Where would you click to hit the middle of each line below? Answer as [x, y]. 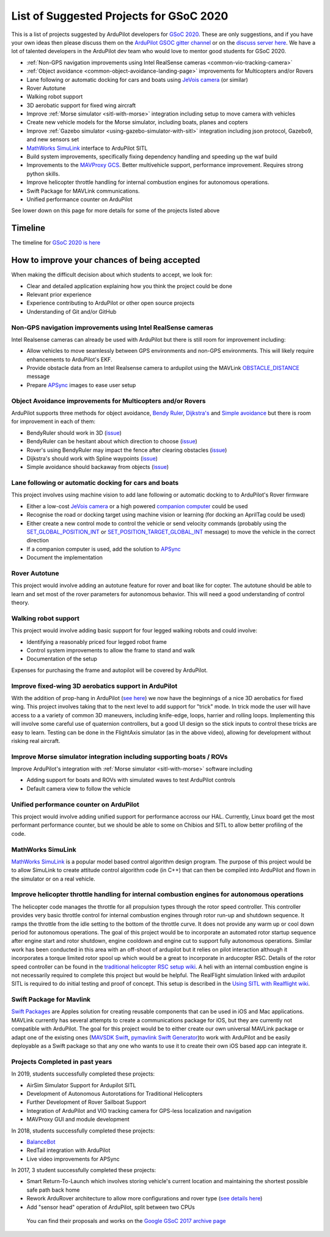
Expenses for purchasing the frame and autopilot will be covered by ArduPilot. [109, 670]
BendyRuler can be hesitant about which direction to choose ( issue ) [112, 441]
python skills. [43, 174]
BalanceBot [41, 1142]
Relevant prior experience [59, 294]
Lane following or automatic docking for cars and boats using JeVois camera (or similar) [137, 79]
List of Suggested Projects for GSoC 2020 [120, 16]
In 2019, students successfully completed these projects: [83, 1074]
